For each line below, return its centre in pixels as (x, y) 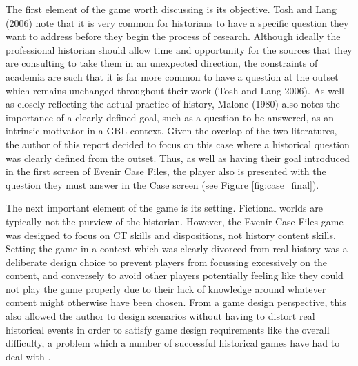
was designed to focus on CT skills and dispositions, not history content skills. (171, 235)
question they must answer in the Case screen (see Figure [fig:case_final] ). (162, 184)
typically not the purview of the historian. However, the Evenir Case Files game (175, 221)
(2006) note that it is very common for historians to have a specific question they (177, 22)
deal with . (28, 356)
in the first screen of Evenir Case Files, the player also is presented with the (166, 171)
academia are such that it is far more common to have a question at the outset (172, 76)
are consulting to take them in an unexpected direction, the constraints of (162, 63)
